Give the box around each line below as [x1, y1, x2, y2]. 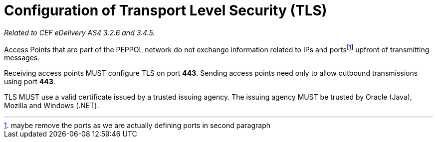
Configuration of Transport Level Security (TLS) [4, 2, 327, 19]
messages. [4, 53, 40, 62]
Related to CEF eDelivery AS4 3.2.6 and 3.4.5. [4, 28, 155, 37]
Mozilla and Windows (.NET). [4, 101, 99, 110]
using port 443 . [4, 77, 55, 86]
